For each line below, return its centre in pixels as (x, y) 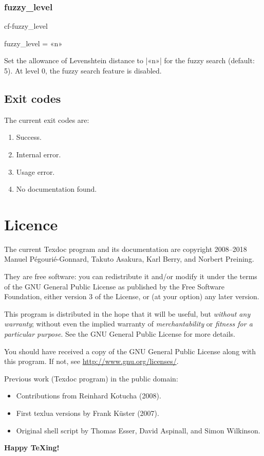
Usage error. (35, 171)
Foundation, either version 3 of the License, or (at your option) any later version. (132, 296)
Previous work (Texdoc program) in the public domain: (91, 378)
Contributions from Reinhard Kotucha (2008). (89, 396)
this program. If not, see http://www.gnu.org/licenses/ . (91, 361)
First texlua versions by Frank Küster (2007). (88, 413)
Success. (29, 137)
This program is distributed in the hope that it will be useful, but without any (127, 313)
